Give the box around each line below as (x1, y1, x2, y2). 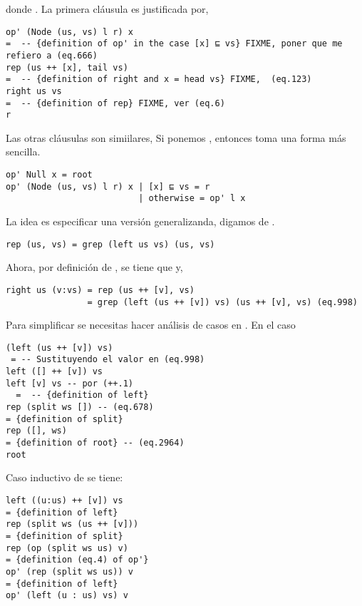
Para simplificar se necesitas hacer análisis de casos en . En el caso (6, 317, 296, 332)
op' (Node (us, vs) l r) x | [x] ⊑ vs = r (6, 181, 210, 192)
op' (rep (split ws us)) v (6, 566, 133, 577)
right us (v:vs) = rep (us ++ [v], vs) (6, 284, 195, 295)
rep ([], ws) (6, 426, 67, 436)
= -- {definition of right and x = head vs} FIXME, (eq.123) (6, 74, 312, 85)
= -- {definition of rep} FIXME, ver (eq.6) (6, 98, 225, 108)
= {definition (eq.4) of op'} (6, 555, 149, 565)
